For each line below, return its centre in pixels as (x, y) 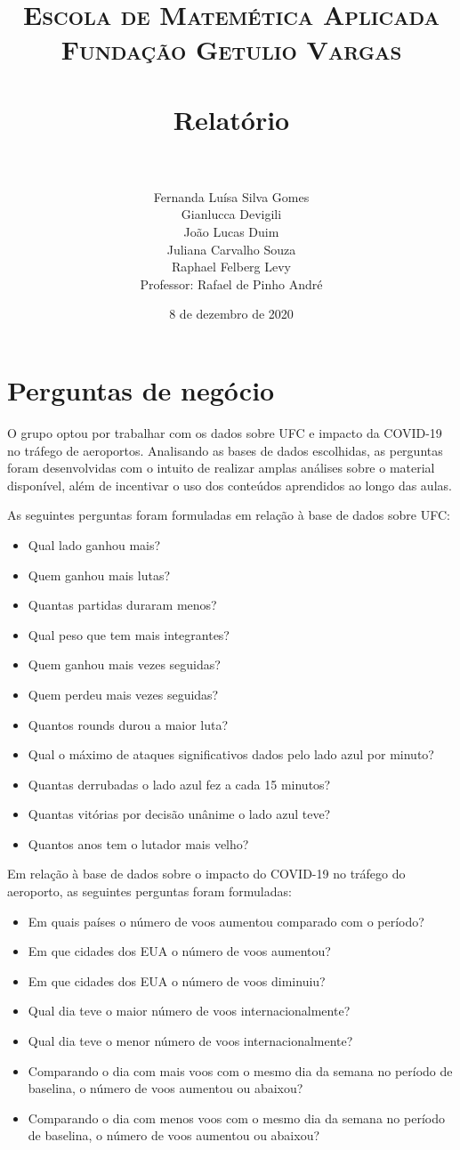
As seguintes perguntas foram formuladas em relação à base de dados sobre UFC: (229, 515)
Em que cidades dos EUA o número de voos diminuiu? (177, 980)
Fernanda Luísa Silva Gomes (231, 196)
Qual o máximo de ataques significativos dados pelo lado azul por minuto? (231, 754)
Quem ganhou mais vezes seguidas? (124, 664)
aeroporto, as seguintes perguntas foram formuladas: (149, 891)
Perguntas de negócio (141, 390)
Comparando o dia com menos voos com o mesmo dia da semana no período (236, 1118)
